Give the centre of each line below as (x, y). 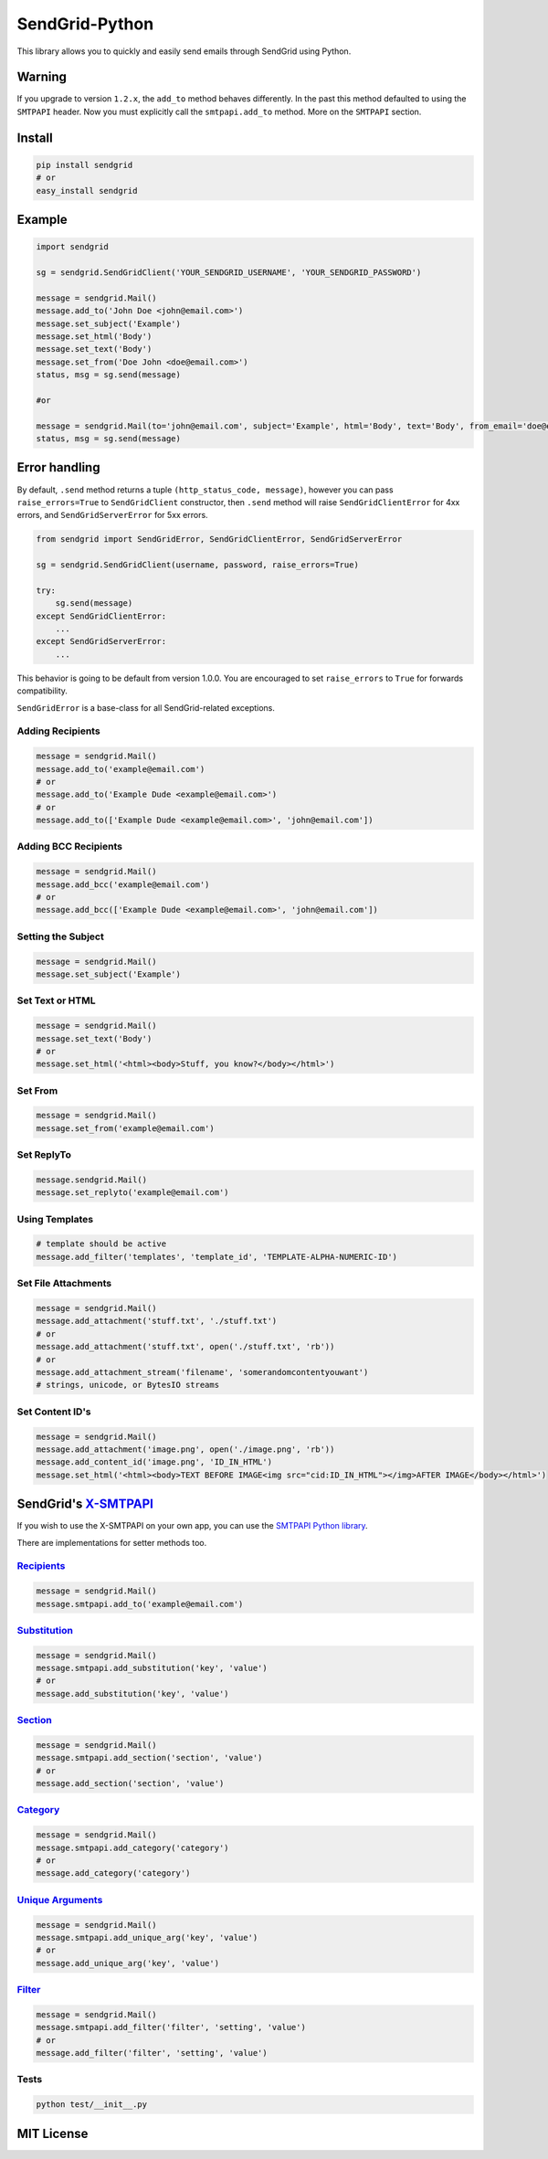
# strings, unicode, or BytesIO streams (127, 1385)
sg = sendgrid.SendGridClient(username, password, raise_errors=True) (198, 565)
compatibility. (42, 691)
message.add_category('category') (113, 1873)
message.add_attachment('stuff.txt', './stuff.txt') (157, 1321)
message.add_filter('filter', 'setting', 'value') (152, 2053)
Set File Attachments (64, 1284)
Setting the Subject (60, 937)
